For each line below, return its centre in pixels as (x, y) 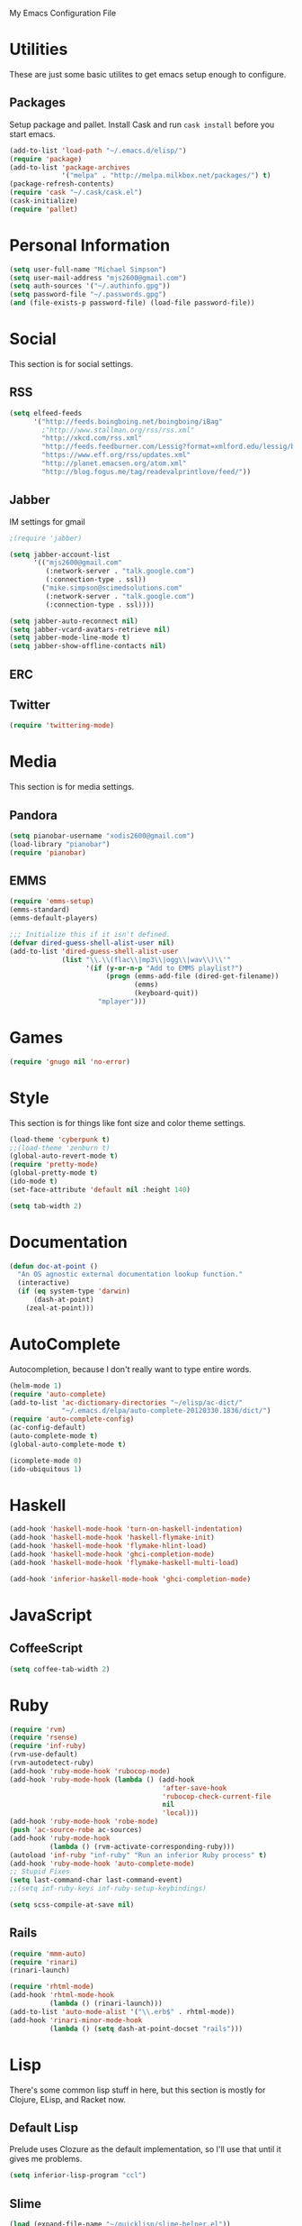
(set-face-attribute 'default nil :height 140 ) (100, 1189)
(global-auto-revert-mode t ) (64, 1156)
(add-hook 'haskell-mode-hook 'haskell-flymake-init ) (112, 1538)
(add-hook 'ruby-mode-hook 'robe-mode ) (84, 1822)
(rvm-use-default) (44, 1754)
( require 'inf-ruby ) (48, 1746)
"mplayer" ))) (122, 1002)
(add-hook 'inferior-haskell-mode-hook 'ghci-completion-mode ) (130, 1579)
